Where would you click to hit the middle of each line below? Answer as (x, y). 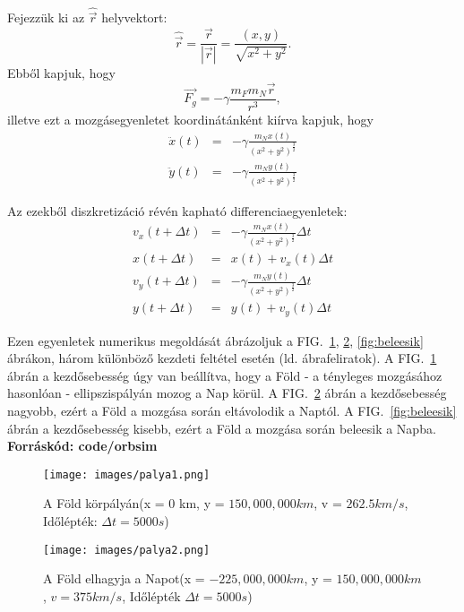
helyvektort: (134, 17)
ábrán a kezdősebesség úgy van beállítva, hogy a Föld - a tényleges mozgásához (225, 375)
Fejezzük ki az (46, 17)
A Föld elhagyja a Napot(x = (124, 578)
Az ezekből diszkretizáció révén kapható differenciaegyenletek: (177, 210)
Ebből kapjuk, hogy (61, 73)
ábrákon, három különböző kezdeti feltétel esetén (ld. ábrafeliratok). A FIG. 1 (222, 358)
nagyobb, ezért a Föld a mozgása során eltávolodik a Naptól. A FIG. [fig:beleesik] (232, 410)
